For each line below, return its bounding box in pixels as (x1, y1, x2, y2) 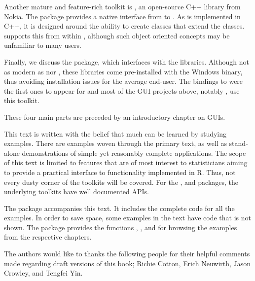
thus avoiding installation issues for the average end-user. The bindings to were (4, 76, 243, 86)
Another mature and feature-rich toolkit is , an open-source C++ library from (4, 1, 241, 11)
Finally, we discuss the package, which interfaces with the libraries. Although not (4, 56, 249, 67)
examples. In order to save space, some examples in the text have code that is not (4, 212, 251, 223)
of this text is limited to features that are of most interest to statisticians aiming (4, 157, 248, 168)
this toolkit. (4, 95, 39, 105)
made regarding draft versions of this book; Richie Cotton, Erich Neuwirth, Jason (4, 258, 251, 268)
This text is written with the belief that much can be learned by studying (4, 128, 227, 139)
